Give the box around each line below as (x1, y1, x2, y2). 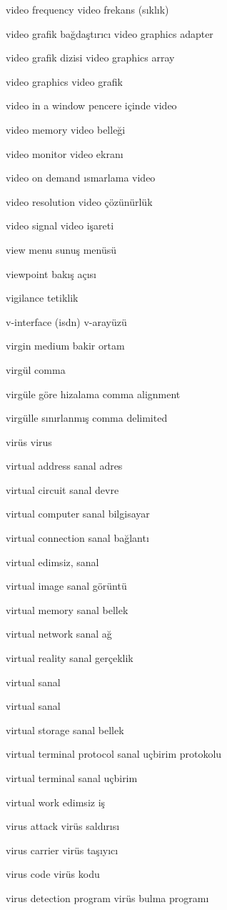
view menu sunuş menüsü (6, 242, 116, 257)
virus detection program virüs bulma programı (6, 890, 209, 905)
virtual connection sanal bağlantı (6, 530, 149, 545)
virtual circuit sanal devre (6, 482, 119, 497)
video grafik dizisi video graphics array (6, 50, 175, 65)
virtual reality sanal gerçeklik (6, 651, 133, 666)
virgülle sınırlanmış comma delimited (6, 410, 168, 425)
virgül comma (6, 362, 66, 377)
